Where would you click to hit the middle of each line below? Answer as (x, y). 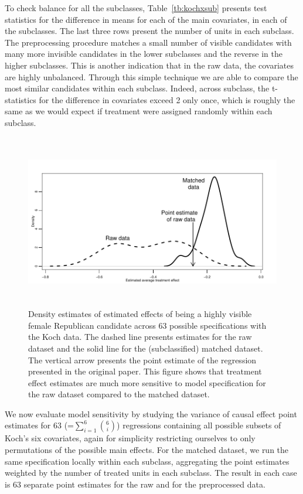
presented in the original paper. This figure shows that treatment (145, 371)
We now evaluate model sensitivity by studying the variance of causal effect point (151, 413)
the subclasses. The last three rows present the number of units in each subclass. (149, 31)
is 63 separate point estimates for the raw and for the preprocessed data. (135, 484)
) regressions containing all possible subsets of (199, 425)
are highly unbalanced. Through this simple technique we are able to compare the (151, 76)
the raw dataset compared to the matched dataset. (119, 394)
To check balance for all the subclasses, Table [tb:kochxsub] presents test (136, 8)
